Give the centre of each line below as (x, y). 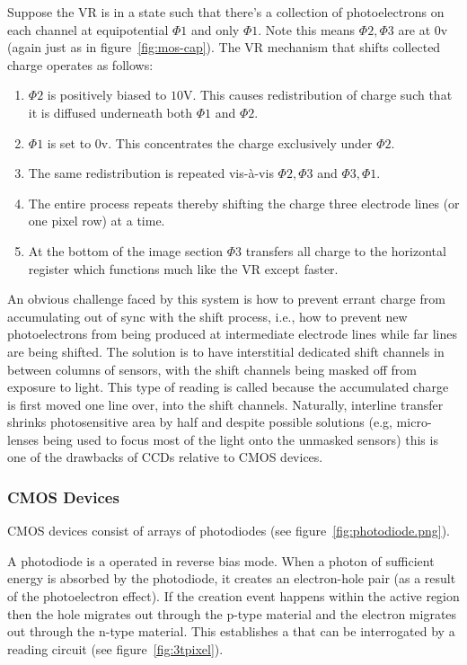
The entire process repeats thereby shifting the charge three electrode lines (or (244, 203)
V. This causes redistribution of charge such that (317, 95)
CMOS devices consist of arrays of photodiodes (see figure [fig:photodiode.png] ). (229, 531)
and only (215, 29)
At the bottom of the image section (126, 250)
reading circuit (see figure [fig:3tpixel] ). (115, 648)
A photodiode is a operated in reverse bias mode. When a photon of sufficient (221, 560)
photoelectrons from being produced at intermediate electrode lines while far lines (232, 334)
